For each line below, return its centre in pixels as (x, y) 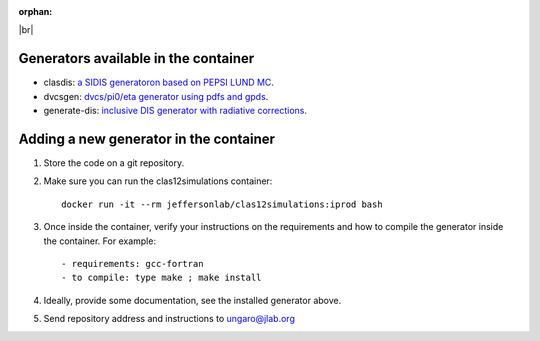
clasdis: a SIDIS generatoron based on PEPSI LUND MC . (159, 82)
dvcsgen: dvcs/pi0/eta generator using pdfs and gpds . (156, 96)
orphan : (35, 11)
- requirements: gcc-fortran (132, 263)
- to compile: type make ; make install (161, 278)
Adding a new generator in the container (146, 138)
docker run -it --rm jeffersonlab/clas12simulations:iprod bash (222, 204)
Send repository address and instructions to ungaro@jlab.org (169, 319)
